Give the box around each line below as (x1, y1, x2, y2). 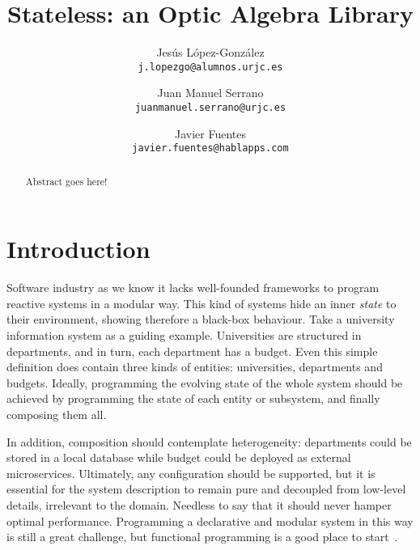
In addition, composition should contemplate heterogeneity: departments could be (6, 433, 412, 450)
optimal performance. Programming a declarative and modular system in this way (6, 512, 414, 529)
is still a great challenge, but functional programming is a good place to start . (6, 528, 398, 545)
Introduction (6, 232, 151, 265)
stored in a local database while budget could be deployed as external (6, 449, 351, 466)
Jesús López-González (156, 44, 265, 61)
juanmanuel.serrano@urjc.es (134, 101, 286, 113)
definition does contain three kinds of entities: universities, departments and (6, 358, 383, 375)
